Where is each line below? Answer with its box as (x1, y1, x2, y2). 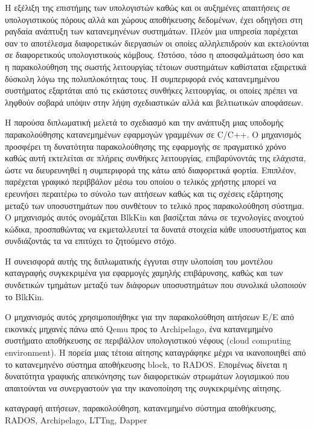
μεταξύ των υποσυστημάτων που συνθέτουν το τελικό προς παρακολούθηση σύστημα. (5, 199, 304, 211)
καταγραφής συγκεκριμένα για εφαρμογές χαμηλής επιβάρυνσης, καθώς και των (5, 266, 283, 279)
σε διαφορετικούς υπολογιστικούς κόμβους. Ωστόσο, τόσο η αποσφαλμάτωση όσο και (5, 48, 304, 61)
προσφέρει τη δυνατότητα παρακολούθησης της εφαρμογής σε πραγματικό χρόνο (5, 140, 286, 152)
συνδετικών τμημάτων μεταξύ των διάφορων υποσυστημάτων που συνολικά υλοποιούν (5, 278, 307, 291)
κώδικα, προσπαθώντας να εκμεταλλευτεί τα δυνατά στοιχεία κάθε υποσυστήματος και (5, 222, 307, 235)
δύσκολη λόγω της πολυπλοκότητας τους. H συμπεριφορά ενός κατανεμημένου (5, 72, 280, 85)
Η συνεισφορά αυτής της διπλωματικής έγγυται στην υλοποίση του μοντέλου (5, 254, 273, 267)
